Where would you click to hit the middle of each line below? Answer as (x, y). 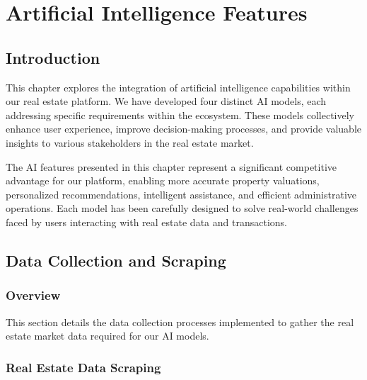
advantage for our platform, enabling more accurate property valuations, (163, 180)
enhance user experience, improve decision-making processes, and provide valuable (184, 129)
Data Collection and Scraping (116, 260)
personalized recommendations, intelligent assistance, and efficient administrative (181, 194)
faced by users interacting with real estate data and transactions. (146, 222)
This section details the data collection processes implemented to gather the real (180, 322)
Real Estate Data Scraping (83, 367)
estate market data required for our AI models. (107, 336)
